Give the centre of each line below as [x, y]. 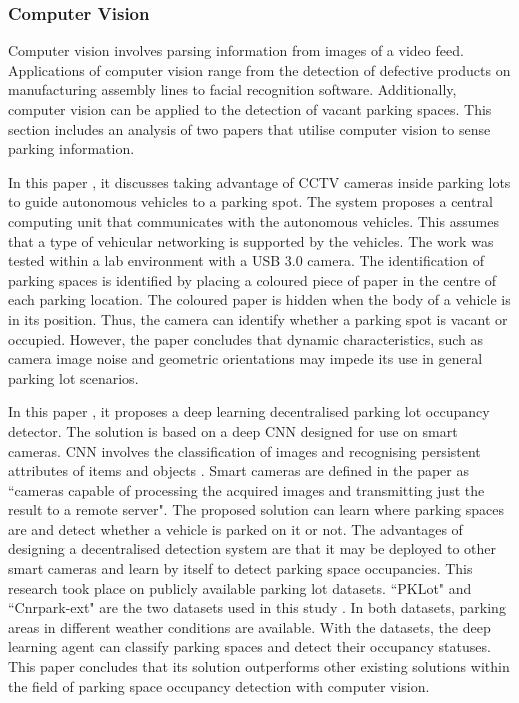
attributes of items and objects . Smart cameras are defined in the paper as [239, 470]
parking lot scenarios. [73, 377]
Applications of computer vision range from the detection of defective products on [259, 69]
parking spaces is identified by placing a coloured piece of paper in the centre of [252, 279]
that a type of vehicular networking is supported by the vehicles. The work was [251, 240]
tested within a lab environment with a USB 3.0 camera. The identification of [246, 260]
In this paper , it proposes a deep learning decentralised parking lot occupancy [249, 411]
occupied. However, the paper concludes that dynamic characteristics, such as [245, 338]
